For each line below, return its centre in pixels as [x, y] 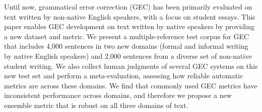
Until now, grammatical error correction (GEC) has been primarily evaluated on [128, 7]
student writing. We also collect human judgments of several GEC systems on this [131, 66]
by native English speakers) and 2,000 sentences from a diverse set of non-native [128, 55]
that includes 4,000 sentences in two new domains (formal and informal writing [126, 46]
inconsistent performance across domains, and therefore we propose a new [118, 95]
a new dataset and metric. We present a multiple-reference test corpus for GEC [127, 36]
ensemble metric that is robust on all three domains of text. [96, 105]
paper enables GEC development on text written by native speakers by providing [129, 26]
